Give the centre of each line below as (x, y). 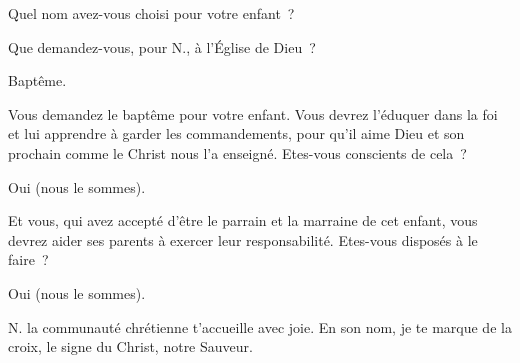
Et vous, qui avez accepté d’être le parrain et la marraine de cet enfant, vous (243, 220)
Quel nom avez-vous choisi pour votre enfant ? (151, 13)
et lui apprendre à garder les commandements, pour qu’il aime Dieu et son (236, 133)
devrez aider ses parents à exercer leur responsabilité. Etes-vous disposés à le (243, 239)
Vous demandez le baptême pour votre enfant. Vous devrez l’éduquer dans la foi (253, 113)
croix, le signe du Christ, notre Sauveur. (130, 346)
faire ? (28, 259)
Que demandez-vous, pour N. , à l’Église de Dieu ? (162, 46)
